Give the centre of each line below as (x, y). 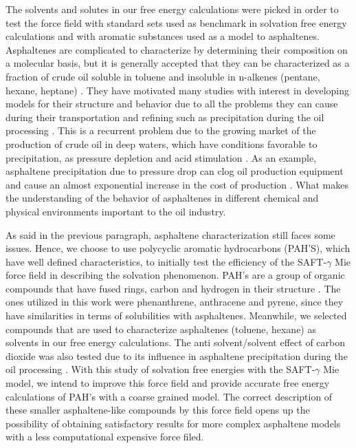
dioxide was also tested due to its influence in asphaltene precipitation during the (177, 355)
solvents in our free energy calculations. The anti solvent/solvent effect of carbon (176, 342)
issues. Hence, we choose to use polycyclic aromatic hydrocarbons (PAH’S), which (178, 248)
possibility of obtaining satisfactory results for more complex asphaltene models (173, 423)
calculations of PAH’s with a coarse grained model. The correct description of (169, 396)
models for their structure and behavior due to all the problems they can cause (172, 104)
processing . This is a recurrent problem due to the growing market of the (161, 130)
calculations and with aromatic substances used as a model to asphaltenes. (163, 36)
